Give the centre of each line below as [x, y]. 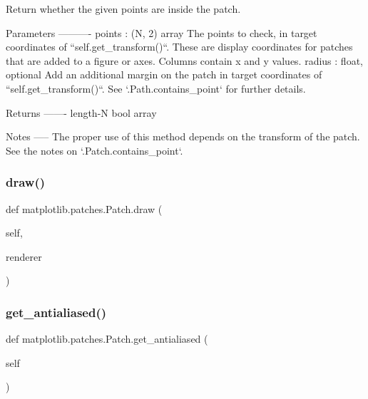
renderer [24, 256]
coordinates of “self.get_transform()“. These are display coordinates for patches [179, 47]
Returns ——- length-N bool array [81, 112]
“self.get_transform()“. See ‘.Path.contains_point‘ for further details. [156, 88]
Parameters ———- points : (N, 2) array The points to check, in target [162, 32]
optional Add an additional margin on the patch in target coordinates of [164, 74]
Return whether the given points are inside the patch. [123, 9]
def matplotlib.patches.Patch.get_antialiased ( [107, 339]
